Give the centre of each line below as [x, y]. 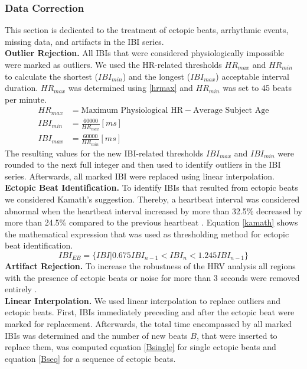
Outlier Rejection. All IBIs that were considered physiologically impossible [145, 53]
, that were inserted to [237, 335]
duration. [22, 88]
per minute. [26, 99]
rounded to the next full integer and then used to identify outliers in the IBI [143, 164]
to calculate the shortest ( [52, 76]
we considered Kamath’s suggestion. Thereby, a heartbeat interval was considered [152, 199]
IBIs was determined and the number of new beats [96, 335]
